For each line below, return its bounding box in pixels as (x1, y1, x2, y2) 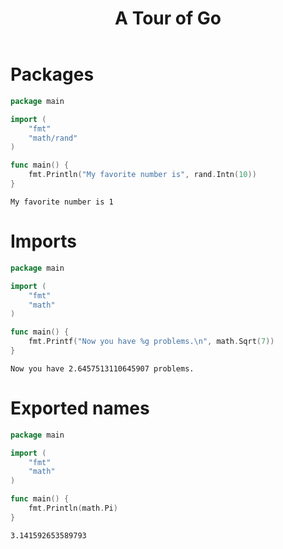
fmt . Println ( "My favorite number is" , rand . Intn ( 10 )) (28, 170, 257, 180)
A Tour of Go (114, 7, 222, 30)
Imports (10, 230, 77, 253)
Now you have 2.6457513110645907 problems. (10, 363, 195, 374)
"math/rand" (28, 133, 78, 143)
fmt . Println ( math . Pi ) (28, 503, 118, 514)
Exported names (10, 397, 150, 420)
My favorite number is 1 (10, 197, 114, 207)
